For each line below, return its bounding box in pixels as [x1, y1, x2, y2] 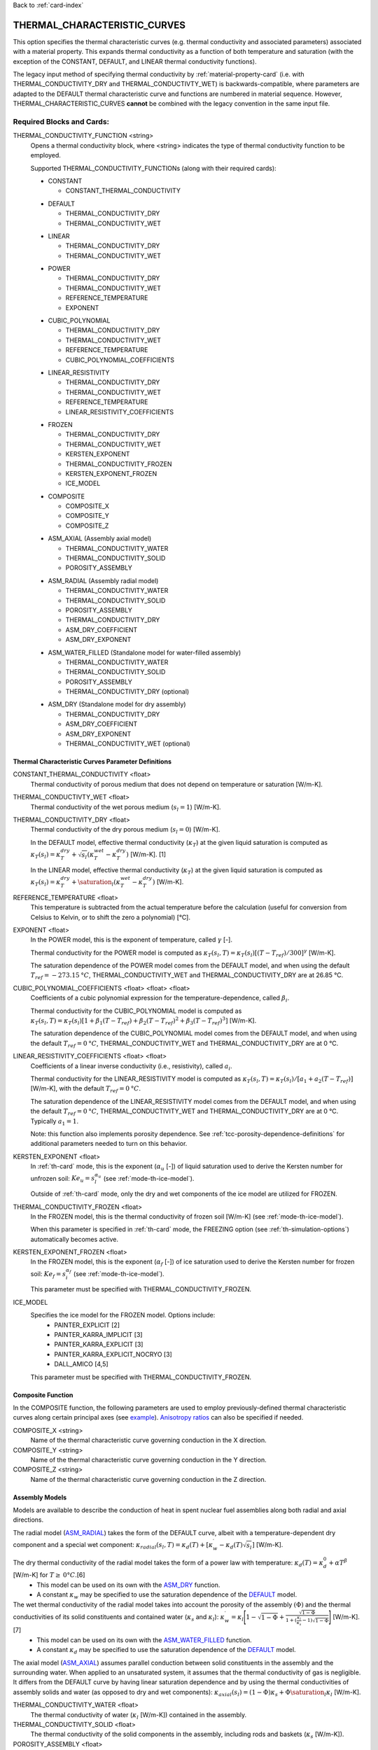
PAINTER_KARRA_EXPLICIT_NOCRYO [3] [54, 1350, 173, 1358]
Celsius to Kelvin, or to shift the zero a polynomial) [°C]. [30, 913, 190, 921]
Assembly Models [13, 1493, 67, 1501]
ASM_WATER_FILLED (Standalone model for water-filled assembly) [48, 648, 241, 657]
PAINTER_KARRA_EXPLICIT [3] [54, 1340, 143, 1349]
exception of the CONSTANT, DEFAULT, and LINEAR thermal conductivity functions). [13, 57, 257, 66]
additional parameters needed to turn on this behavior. [30, 1140, 188, 1148]
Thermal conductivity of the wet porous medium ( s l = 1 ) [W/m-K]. [30, 802, 221, 813]
